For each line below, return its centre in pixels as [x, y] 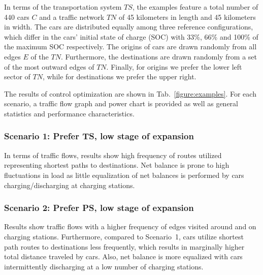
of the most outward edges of [49, 66]
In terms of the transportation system [63, 7]
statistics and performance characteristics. [69, 113]
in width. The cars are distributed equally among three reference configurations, [129, 27]
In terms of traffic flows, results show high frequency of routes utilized [113, 155]
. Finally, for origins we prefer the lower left [174, 66]
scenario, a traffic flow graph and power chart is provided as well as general [121, 103]
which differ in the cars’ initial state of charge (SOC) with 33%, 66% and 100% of [131, 36]
